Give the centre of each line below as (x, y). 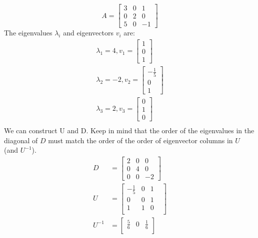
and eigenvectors (88, 33)
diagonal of (21, 140)
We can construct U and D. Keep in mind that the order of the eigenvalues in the (129, 130)
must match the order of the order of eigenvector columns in (140, 140)
